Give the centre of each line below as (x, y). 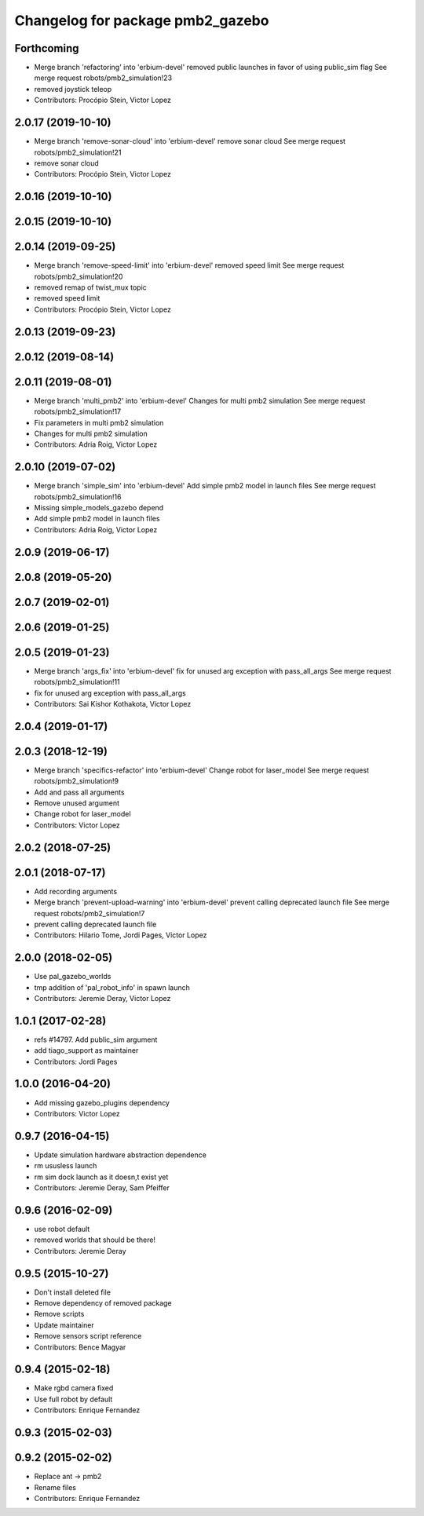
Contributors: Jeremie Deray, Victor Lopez (102, 998)
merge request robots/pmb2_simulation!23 (103, 78)
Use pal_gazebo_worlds (73, 977)
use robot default (62, 1229)
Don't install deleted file (73, 1292)
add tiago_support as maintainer (86, 1050)
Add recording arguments (76, 891)
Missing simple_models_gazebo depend (99, 508)
